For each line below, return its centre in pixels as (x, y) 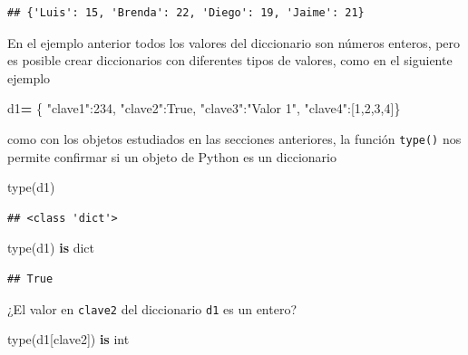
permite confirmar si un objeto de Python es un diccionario (172, 156)
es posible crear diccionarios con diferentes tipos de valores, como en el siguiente (230, 60)
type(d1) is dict (51, 248)
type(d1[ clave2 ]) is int (68, 339)
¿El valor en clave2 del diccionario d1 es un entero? (152, 308)
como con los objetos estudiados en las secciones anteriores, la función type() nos (234, 138)
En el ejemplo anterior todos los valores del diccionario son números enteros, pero (234, 42)
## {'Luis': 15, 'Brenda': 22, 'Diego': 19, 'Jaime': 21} (186, 13)
